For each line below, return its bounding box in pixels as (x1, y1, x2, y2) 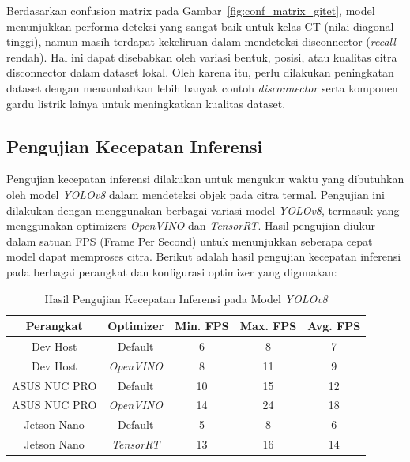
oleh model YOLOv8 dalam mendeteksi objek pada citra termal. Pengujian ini (6, 186, 385, 202)
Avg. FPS (307, 317, 361, 334)
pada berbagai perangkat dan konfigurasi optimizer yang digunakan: (6, 263, 337, 280)
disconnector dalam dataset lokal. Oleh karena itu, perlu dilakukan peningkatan (6, 64, 394, 81)
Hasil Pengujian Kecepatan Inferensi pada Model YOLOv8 (44, 290, 328, 306)
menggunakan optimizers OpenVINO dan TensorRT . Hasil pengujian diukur (6, 217, 376, 234)
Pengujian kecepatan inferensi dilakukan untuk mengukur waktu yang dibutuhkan (6, 171, 404, 187)
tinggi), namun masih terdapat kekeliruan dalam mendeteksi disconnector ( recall (6, 33, 396, 50)
